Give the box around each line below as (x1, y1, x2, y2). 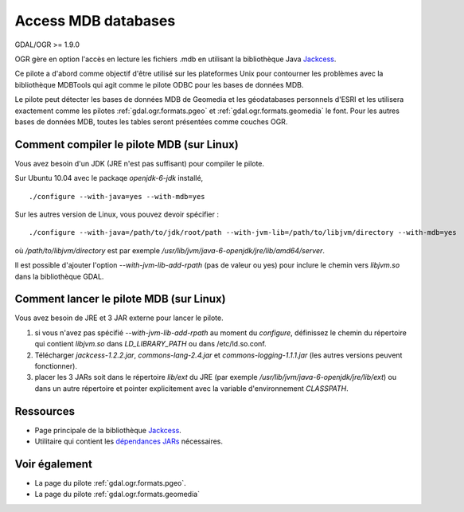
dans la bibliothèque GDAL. (14, 272, 104, 281)
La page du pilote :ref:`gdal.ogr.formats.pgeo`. (34, 478, 186, 487)
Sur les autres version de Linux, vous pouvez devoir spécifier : (14, 209, 219, 219)
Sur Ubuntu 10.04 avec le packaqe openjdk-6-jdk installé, (14, 174, 204, 183)
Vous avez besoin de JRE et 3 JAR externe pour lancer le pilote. (14, 313, 224, 322)
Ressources (14, 405, 76, 418)
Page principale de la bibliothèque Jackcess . (34, 425, 182, 435)
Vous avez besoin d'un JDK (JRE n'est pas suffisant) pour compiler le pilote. (14, 158, 265, 168)
